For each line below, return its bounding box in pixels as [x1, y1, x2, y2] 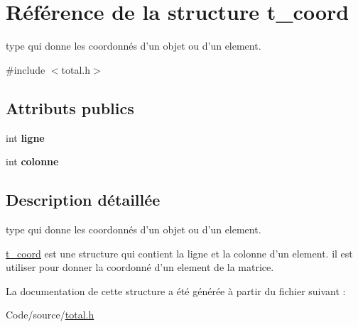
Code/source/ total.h [6, 307, 94, 322]
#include [6, 62, 45, 77]
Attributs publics [6, 96, 134, 118]
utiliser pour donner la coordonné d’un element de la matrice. [6, 260, 274, 275]
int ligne [6, 130, 45, 145]
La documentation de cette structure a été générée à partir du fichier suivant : [6, 283, 346, 298]
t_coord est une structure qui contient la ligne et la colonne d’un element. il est [6, 245, 353, 260]
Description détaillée [6, 189, 161, 211]
